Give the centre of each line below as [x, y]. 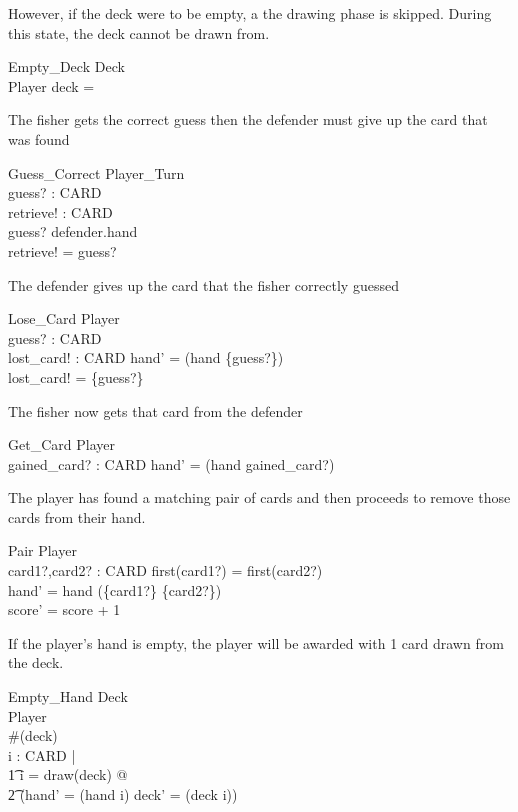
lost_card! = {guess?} [76, 376]
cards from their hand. [77, 516]
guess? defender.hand [73, 231]
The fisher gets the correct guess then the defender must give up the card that [248, 119]
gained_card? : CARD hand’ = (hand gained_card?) [171, 463]
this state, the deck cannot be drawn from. [139, 32]
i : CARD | [42, 754]
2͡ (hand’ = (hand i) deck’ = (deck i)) [123, 794]
